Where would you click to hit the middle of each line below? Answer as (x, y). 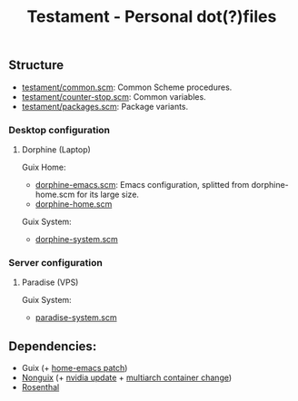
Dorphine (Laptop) (56, 149)
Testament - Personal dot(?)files (152, 17)
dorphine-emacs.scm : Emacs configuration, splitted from (142, 184)
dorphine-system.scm (77, 239)
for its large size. (108, 194)
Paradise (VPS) (50, 282)
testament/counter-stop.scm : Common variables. (114, 96)
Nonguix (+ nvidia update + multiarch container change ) (127, 377)
